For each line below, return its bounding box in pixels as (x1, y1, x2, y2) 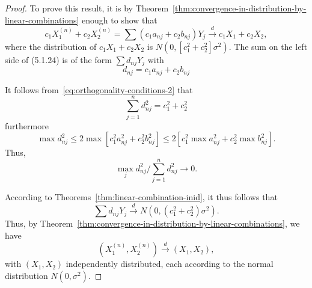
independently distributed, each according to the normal (66, 257, 274, 270)
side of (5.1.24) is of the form (5, 53, 112, 66)
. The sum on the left (228, 40, 308, 52)
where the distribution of (5, 40, 97, 52)
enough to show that (82, 13, 158, 26)
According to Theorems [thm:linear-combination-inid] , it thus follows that (5, 190, 278, 203)
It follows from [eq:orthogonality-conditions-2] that (5, 83, 193, 96)
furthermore (5, 119, 49, 132)
